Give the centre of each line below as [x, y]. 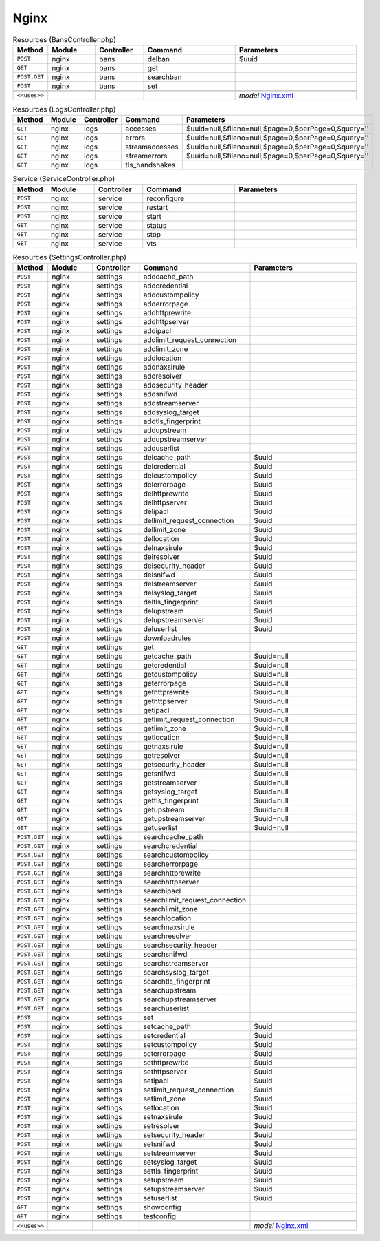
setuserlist [160, 1198]
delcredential [164, 467]
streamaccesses [152, 147]
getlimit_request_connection [189, 719]
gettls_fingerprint [171, 800]
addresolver [163, 376]
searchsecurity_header [180, 945]
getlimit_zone [165, 728]
